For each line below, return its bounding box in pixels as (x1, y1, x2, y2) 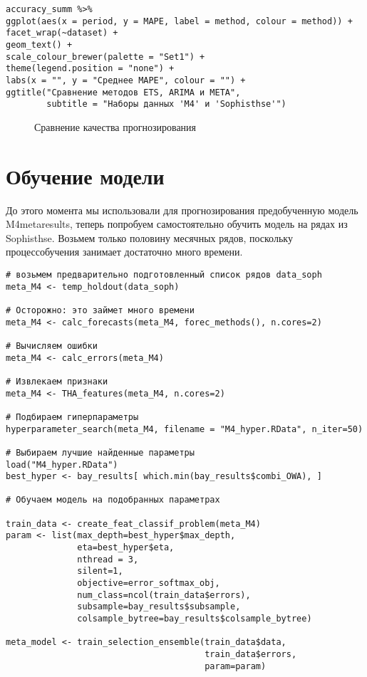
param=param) (205, 661, 267, 671)
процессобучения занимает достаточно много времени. (6, 244, 243, 259)
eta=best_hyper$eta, (77, 542, 175, 553)
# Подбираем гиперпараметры (6, 411, 139, 422)
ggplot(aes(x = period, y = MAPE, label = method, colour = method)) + (6, 16, 353, 26)
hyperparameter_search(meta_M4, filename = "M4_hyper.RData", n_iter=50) (6, 424, 363, 434)
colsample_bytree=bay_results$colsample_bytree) (77, 614, 312, 624)
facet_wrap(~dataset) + (6, 28, 118, 38)
